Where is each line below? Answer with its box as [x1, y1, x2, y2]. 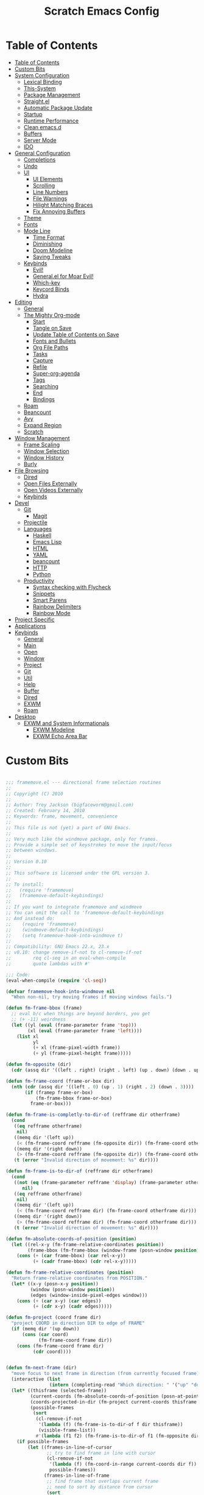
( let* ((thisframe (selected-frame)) [11, 1387, 107, 1394]
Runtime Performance [23, 117, 79, 124]
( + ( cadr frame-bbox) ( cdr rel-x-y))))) [32, 1258, 137, 1265]
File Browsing [14, 466, 49, 474]
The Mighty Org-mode [23, 311, 80, 318]
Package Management [23, 91, 80, 98]
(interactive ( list [11, 1376, 61, 1382]
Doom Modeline [32, 246, 73, 254]
